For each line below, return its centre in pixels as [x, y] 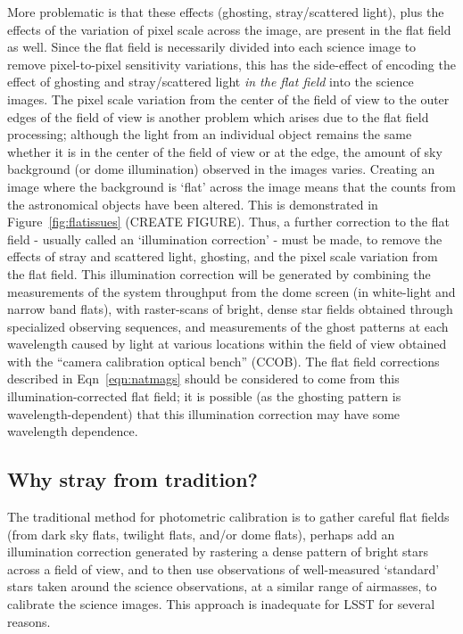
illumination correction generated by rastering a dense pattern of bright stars [218, 552]
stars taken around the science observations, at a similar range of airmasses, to [222, 586]
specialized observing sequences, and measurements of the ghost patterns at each [228, 326]
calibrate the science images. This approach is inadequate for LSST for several [221, 604]
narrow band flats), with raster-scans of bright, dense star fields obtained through [230, 309]
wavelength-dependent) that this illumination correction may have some [204, 413]
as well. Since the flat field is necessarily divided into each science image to [212, 47]
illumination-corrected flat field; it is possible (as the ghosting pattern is [204, 396]
